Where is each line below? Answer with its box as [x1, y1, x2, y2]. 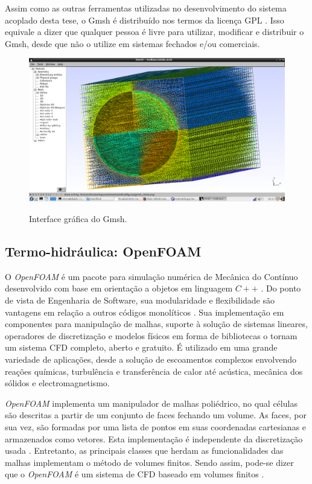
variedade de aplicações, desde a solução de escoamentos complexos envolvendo [5, 353, 297, 365]
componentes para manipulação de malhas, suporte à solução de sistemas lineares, [5, 317, 308, 330]
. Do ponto [261, 282, 301, 295]
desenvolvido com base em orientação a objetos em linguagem [5, 282, 233, 295]
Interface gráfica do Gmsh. [29, 212, 127, 225]
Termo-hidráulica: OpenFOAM [5, 242, 202, 261]
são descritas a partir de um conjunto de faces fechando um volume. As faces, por [5, 409, 307, 421]
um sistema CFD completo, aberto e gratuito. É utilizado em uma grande [5, 341, 278, 354]
